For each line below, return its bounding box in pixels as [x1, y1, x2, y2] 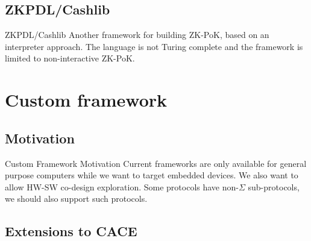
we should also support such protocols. [5, 192, 148, 205]
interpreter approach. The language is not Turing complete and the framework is [5, 40, 303, 52]
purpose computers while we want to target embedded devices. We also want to [5, 169, 298, 181]
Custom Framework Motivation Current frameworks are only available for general [5, 157, 307, 169]
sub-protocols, [248, 180, 300, 193]
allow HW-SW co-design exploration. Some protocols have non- [5, 180, 239, 193]
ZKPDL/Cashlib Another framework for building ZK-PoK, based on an [5, 28, 269, 41]
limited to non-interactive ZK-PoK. [5, 52, 135, 64]
